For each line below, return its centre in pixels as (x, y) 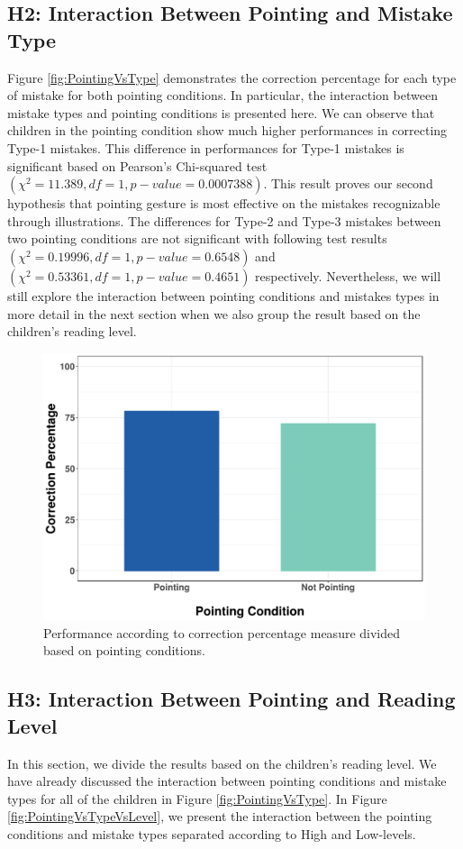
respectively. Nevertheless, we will (348, 275)
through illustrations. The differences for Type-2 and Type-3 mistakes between (224, 220)
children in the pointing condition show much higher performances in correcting (227, 130)
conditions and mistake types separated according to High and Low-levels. (212, 833)
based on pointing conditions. (124, 650)
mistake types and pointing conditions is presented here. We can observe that (221, 112)
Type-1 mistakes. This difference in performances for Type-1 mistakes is (206, 147)
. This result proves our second (348, 183)
